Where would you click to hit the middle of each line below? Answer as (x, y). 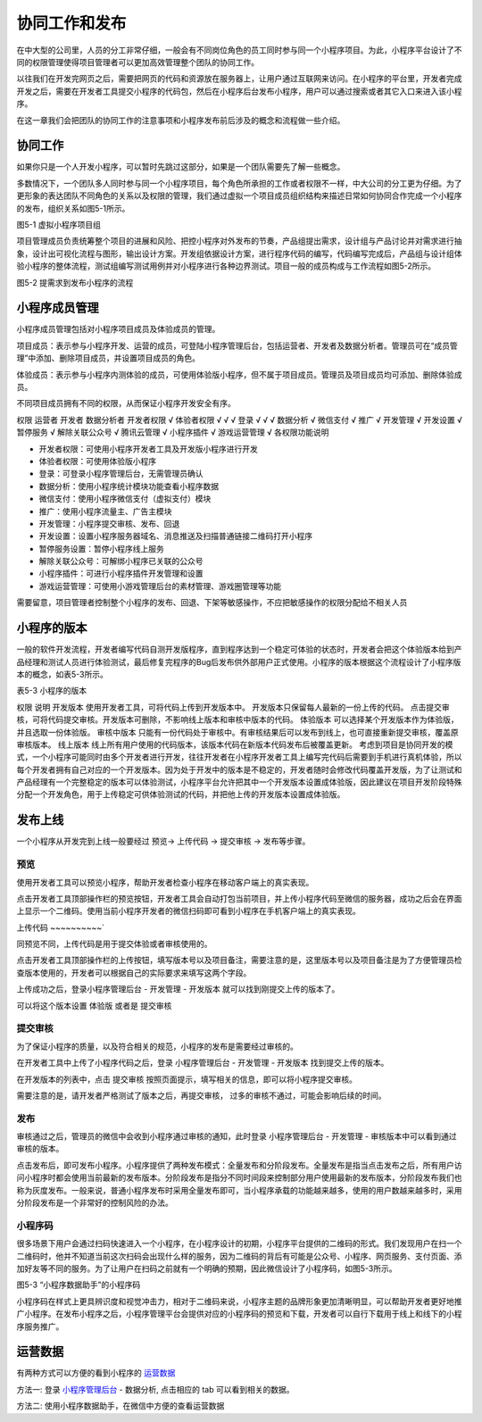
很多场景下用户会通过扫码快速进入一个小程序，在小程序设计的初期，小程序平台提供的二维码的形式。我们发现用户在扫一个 (239, 1243)
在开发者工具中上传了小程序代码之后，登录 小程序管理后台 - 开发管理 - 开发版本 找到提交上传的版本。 (203, 1063)
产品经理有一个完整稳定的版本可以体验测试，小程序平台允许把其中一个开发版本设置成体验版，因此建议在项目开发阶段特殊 (239, 782)
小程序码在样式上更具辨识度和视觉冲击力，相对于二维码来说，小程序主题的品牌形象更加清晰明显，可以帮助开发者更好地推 (239, 1301)
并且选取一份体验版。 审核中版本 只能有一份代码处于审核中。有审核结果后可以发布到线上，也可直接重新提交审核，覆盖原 (237, 732)
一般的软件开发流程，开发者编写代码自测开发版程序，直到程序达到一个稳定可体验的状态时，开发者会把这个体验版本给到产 (239, 649)
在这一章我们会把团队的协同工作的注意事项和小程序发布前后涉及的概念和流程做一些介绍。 (181, 120)
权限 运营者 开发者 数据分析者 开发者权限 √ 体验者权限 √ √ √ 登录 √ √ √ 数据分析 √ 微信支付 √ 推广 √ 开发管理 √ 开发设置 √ (240, 420)
